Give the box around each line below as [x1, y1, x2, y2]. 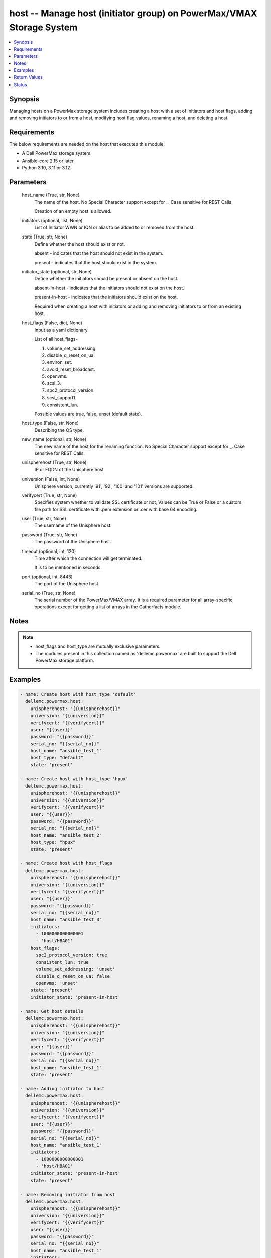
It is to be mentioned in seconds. [34, 564, 102, 571]
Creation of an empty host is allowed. [34, 208, 112, 214]
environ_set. [47, 359, 72, 365]
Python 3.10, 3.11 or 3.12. [22, 165, 72, 171]
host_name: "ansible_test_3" [30, 917, 102, 923]
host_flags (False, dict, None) [22, 320, 83, 326]
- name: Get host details [20, 1008, 84, 1014]
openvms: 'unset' [36, 980, 79, 986]
